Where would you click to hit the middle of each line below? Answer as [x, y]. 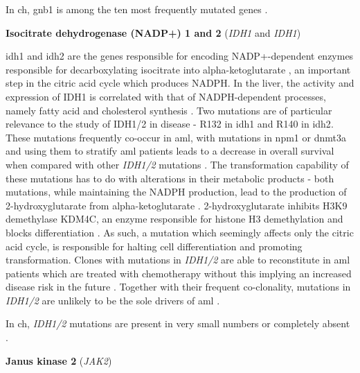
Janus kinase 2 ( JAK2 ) [59, 360]
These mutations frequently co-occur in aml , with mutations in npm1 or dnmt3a [176, 137]
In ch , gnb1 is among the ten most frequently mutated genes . [137, 9]
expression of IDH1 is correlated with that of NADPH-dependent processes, [166, 96]
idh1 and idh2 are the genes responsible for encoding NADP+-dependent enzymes [180, 56]
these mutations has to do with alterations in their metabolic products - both [170, 178]
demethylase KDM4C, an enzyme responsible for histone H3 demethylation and [174, 219]
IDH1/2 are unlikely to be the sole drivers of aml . [113, 300]
